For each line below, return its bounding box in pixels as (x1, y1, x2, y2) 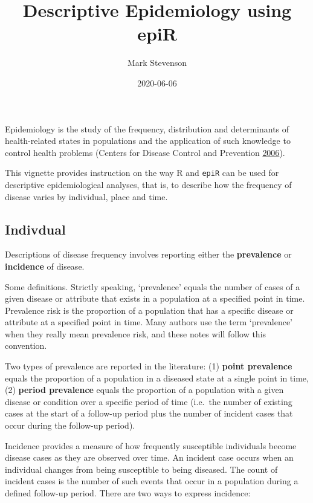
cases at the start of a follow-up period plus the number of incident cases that (5, 407, 293, 420)
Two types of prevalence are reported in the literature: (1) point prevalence (5, 360, 292, 372)
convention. (5, 339, 47, 352)
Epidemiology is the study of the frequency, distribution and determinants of (5, 122, 289, 135)
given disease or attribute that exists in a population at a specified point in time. (5, 292, 305, 305)
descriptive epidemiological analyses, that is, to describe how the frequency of (5, 178, 292, 190)
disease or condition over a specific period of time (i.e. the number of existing (5, 395, 292, 407)
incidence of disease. (5, 259, 85, 272)
